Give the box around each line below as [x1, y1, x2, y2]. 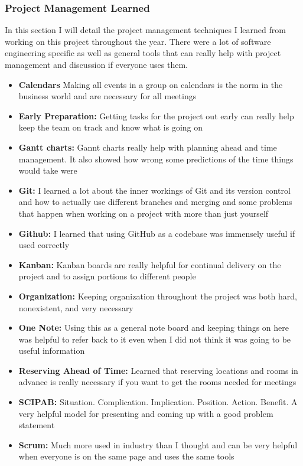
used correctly [18, 239, 70, 251]
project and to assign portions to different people [18, 270, 196, 282]
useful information [18, 344, 85, 357]
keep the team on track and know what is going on [18, 121, 203, 133]
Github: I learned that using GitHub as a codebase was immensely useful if [18, 227, 295, 239]
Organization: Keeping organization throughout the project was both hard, [18, 289, 297, 302]
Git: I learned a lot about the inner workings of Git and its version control [18, 184, 291, 196]
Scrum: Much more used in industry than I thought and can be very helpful [18, 438, 298, 451]
